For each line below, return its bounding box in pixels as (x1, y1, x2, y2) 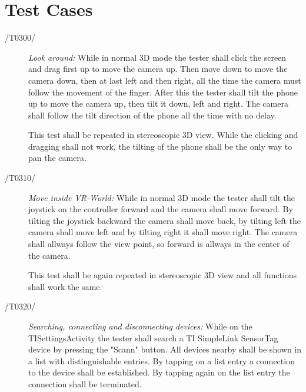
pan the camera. (28, 151, 87, 164)
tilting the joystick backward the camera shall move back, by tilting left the (28, 214, 301, 226)
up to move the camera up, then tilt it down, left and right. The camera (28, 97, 288, 110)
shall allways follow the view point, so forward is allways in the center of (28, 238, 290, 250)
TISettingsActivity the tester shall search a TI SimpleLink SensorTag (28, 331, 278, 344)
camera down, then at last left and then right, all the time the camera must (28, 74, 301, 86)
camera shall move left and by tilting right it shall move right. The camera (28, 226, 298, 238)
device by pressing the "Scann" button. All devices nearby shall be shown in (28, 343, 302, 355)
